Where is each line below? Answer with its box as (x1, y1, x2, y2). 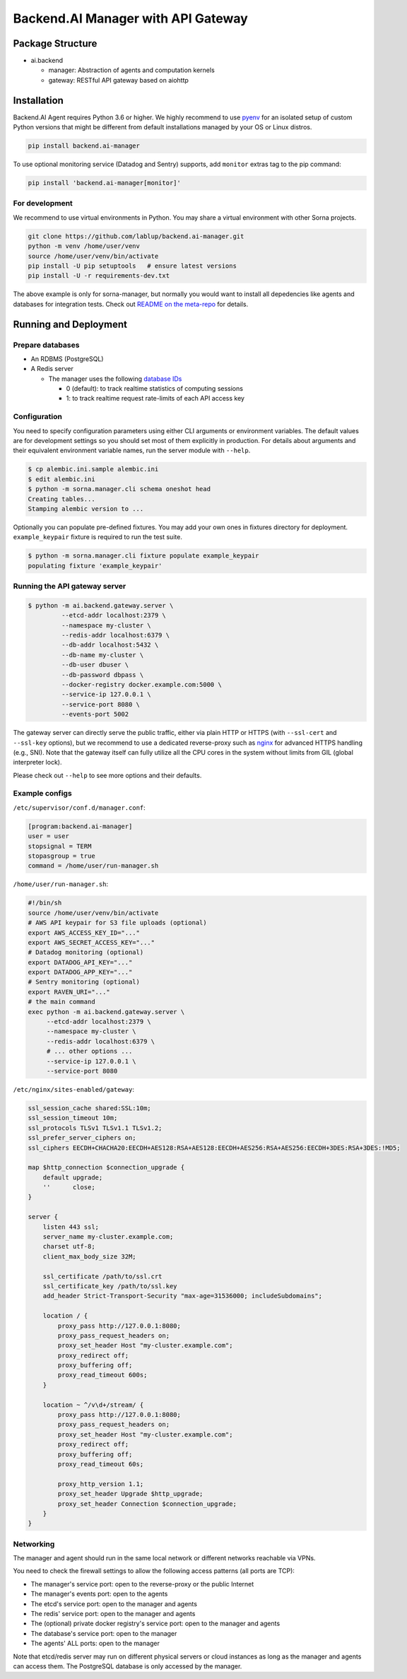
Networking (13, 1539, 55, 1549)
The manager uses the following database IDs (48, 375, 182, 383)
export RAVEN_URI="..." (28, 988, 111, 996)
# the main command (28, 998, 95, 1006)
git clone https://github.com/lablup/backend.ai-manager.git (28, 232, 244, 240)
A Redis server (30, 365, 73, 373)
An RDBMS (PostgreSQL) (30, 354, 104, 363)
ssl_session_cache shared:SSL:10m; (28, 1104, 151, 1112)
